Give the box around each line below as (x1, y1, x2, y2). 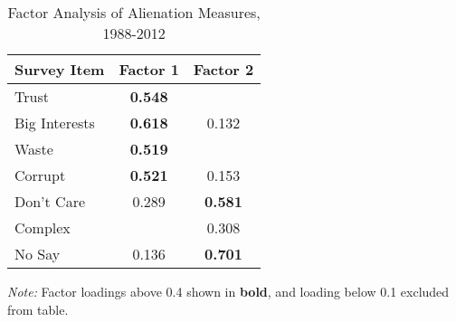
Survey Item (14, 59, 105, 80)
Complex (14, 217, 71, 238)
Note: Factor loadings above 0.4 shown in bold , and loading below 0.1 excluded (7, 282, 450, 300)
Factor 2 (193, 59, 254, 80)
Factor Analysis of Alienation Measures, (7, 2, 261, 23)
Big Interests (14, 112, 95, 133)
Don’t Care (14, 191, 86, 212)
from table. (7, 299, 69, 318)
